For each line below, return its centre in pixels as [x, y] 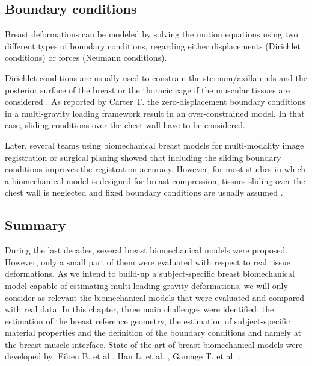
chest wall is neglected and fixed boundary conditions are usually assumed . [144, 192]
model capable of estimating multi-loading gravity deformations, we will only [146, 285]
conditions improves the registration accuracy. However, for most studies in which [155, 169]
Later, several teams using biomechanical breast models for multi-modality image [154, 145]
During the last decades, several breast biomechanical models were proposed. [146, 250]
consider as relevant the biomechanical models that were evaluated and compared [155, 297]
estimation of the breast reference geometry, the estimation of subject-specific [148, 321]
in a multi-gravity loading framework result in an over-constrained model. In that [155, 113]
